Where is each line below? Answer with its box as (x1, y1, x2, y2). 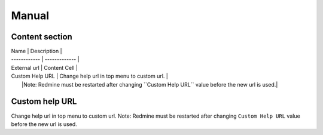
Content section (11, 32, 73, 42)
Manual (11, 9, 50, 22)
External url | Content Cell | (11, 64, 78, 71)
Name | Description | (11, 48, 62, 55)
